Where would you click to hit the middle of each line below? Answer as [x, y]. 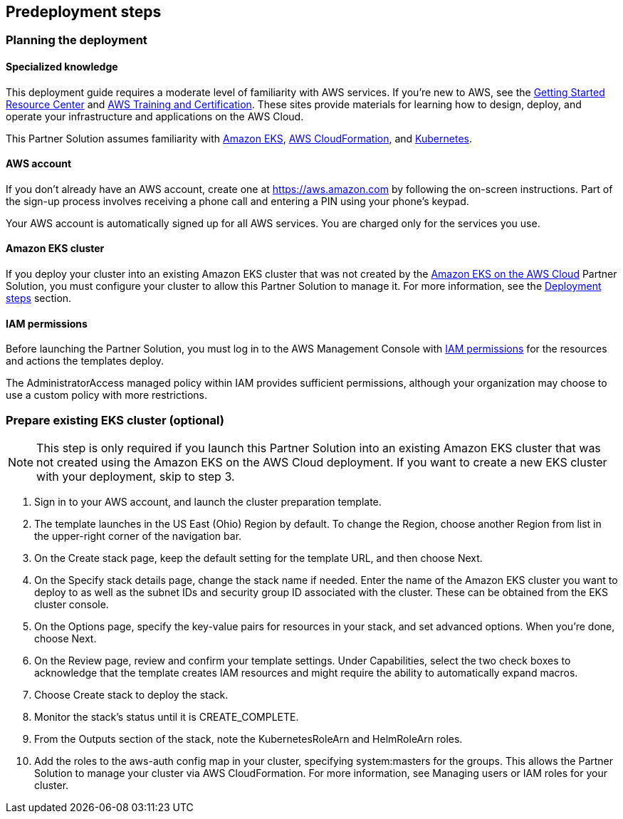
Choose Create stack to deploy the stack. [131, 695]
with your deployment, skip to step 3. [136, 477]
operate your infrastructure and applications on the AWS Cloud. [155, 116]
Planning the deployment [77, 40]
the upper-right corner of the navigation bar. [138, 536]
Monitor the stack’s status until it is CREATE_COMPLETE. [167, 717]
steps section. [39, 298]
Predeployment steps [84, 12]
